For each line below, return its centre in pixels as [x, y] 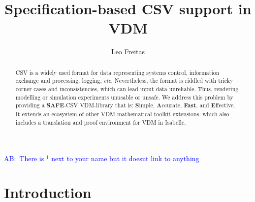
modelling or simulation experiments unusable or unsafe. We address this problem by [125, 97]
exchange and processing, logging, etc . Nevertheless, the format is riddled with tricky [124, 81]
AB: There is [24, 158]
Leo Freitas [128, 51]
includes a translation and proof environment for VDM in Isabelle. [101, 122]
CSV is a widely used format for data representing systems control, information [117, 72]
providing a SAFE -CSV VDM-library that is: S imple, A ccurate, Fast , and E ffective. [125, 105]
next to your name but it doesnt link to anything [125, 158]
